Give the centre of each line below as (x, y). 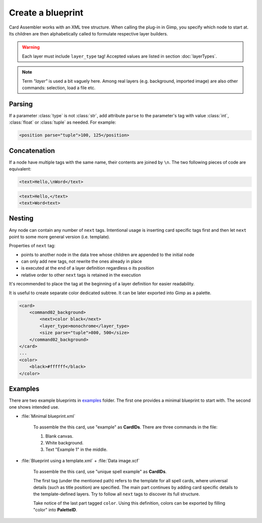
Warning (31, 47)
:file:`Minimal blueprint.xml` (48, 416)
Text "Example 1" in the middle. (76, 450)
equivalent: (20, 169)
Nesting (21, 218)
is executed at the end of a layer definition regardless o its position (88, 268)
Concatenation (32, 151)
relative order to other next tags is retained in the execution (81, 275)
